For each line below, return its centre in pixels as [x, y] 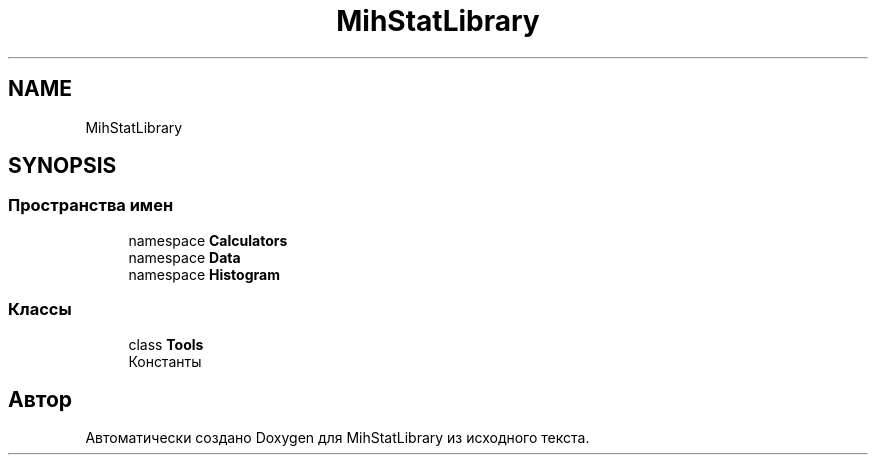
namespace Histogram [204, 274]
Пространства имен [91, 205]
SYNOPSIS [62, 166]
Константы [165, 361]
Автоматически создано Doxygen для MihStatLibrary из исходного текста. [337, 438]
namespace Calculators [208, 240]
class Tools [166, 344]
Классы [40, 309]
